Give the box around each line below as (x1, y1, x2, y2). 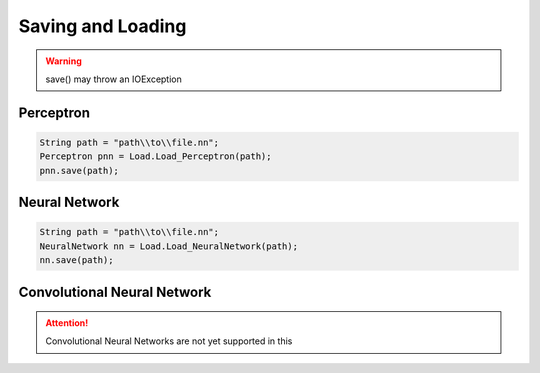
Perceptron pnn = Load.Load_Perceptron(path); (39, 151, 272, 162)
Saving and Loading (18, 15, 187, 37)
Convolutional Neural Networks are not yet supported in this (45, 335, 293, 347)
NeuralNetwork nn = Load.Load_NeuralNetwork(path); (39, 240, 299, 252)
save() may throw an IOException (45, 73, 182, 85)
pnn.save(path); (39, 165, 120, 176)
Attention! (45, 317, 89, 329)
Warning (45, 55, 82, 67)
